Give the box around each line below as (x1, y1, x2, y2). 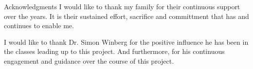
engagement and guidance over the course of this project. (4, 55, 174, 66)
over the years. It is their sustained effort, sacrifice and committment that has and (4, 11, 249, 21)
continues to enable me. (4, 20, 74, 31)
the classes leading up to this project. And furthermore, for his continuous (4, 46, 225, 56)
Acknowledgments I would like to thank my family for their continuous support (4, 1, 240, 11)
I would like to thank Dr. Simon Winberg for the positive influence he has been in (4, 36, 249, 47)
